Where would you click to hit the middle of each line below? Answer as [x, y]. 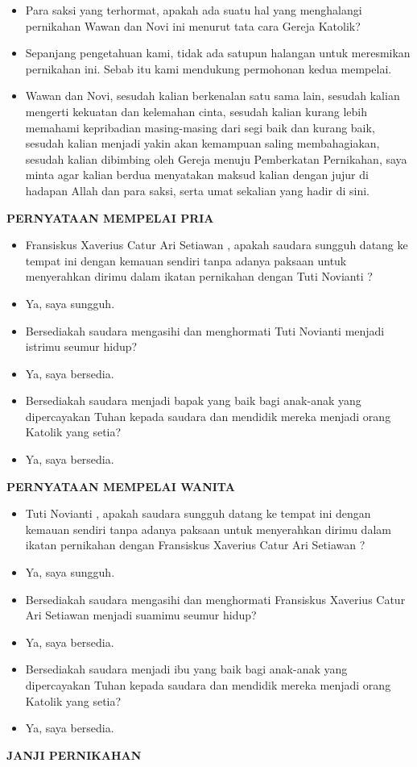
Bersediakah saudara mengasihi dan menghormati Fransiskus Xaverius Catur [215, 599]
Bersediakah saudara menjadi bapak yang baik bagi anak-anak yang [193, 400]
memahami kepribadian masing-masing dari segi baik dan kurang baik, [200, 127]
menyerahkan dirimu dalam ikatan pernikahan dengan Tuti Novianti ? [199, 276]
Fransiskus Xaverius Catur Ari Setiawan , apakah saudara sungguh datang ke [217, 245]
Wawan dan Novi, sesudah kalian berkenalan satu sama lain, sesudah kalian [213, 96]
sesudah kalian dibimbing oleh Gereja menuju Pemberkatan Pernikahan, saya [216, 158]
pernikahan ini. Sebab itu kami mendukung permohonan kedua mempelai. [208, 68]
